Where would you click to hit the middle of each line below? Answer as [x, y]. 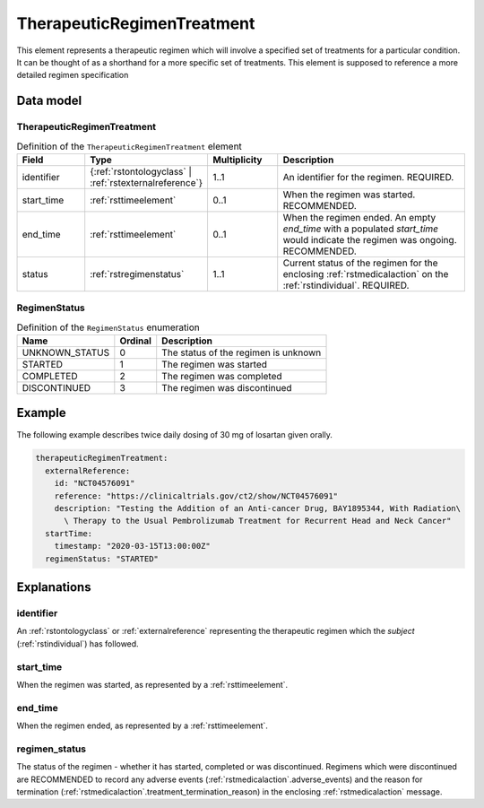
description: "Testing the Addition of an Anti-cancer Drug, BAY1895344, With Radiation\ [258, 508]
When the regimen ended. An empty [359, 217]
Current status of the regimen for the [360, 263]
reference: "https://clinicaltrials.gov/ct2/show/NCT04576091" [196, 496]
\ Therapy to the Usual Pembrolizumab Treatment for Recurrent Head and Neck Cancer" [258, 521]
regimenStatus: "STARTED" [102, 559]
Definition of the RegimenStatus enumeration [108, 327]
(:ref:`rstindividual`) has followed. [78, 643]
